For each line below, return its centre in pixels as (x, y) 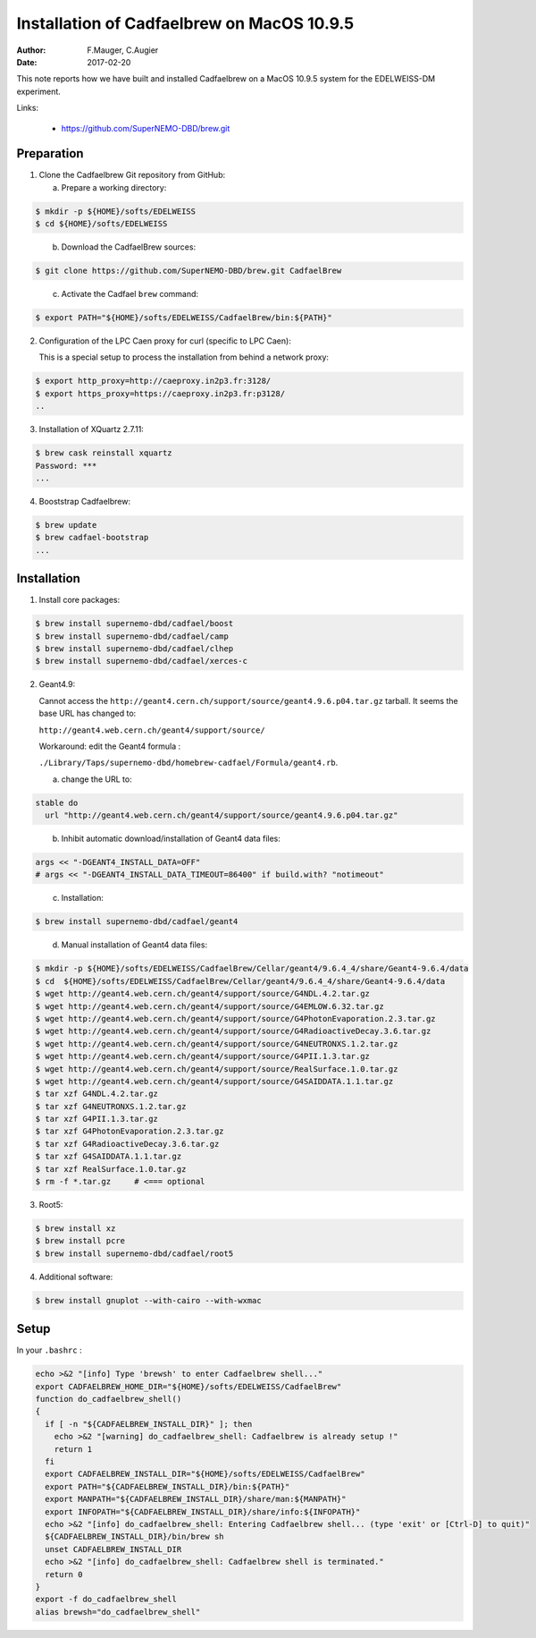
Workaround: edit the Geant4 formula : (110, 746)
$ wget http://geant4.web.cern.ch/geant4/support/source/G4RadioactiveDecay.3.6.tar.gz (233, 1031)
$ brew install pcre (80, 1241)
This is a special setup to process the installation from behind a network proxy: (184, 357)
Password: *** (66, 466)
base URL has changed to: (88, 713)
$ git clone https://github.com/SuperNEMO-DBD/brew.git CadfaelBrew (188, 271)
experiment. (39, 91)
